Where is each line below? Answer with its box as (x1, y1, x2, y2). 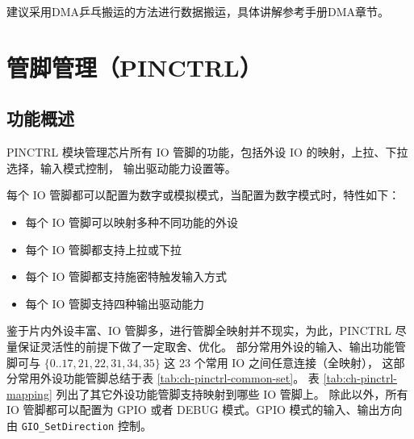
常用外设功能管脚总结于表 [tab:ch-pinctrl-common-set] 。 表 (17, 370, 320, 387)
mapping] (6, 385, 52, 402)
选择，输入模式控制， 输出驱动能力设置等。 (6, 159, 236, 176)
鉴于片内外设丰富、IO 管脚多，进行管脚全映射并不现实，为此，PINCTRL (6, 322, 391, 339)
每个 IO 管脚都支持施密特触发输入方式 (25, 268, 228, 285)
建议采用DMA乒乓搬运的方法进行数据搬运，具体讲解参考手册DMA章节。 (6, 3, 390, 19)
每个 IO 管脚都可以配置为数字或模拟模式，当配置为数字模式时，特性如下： (6, 186, 400, 203)
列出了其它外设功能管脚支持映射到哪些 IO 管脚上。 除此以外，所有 (56, 385, 408, 402)
